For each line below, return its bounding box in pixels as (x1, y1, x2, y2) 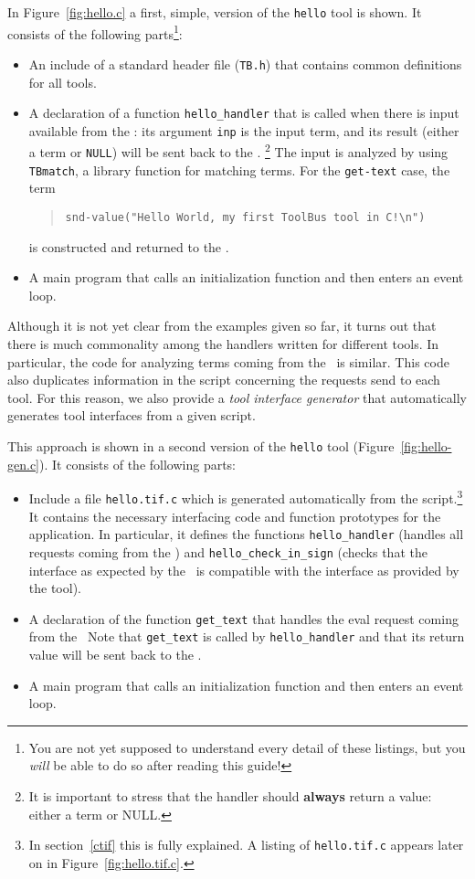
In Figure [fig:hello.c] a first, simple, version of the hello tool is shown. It (7, 3, 422, 21)
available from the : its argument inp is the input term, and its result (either (28, 121, 459, 140)
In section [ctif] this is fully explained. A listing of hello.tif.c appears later (28, 835, 464, 854)
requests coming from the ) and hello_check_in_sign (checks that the (28, 542, 427, 561)
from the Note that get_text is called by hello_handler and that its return (28, 627, 465, 646)
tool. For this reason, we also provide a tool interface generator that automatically (7, 387, 467, 407)
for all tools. (28, 72, 97, 91)
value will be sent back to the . (28, 645, 202, 663)
